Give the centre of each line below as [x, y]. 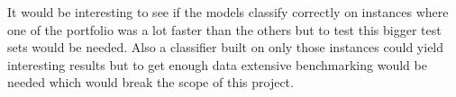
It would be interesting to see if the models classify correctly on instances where [228, 12]
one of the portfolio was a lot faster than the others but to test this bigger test [224, 29]
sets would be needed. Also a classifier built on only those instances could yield [226, 47]
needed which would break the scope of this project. [150, 82]
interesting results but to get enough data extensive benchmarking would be [217, 64]
